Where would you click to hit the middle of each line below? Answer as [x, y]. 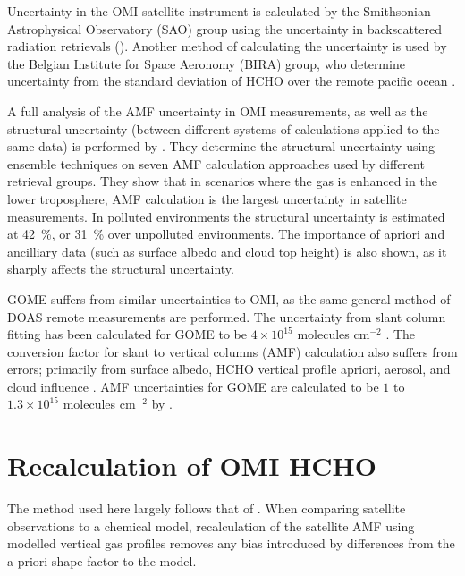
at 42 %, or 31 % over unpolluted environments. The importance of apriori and [226, 234]
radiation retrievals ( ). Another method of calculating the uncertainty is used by [227, 46]
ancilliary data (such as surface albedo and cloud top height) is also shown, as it [227, 251]
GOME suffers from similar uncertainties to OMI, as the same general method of [229, 298]
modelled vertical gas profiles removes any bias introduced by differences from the [231, 543]
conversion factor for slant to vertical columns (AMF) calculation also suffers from [232, 351]
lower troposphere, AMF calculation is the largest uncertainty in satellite [207, 198]
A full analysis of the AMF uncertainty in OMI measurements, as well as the [218, 110]
